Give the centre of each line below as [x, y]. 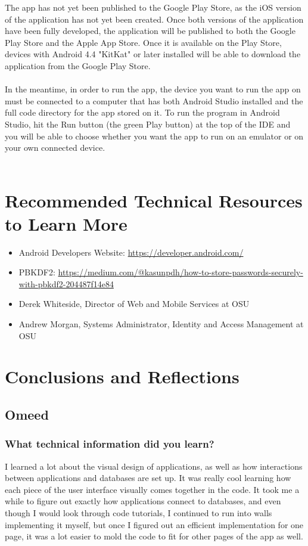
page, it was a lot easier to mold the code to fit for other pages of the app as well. [154, 536]
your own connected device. [55, 148]
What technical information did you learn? [110, 444]
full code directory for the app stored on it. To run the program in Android [142, 112]
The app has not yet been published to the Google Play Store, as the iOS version [153, 7]
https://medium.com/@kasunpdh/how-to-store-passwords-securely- [181, 272]
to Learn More [66, 223]
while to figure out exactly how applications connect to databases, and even [143, 501]
